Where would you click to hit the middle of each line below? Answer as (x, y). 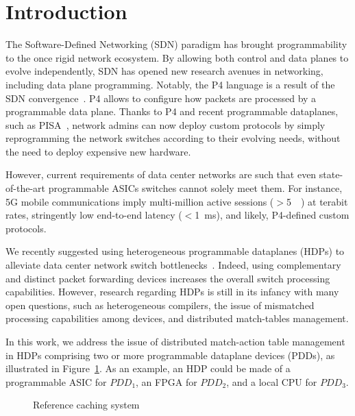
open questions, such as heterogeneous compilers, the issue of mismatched (160, 305)
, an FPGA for (167, 381)
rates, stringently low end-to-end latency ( (94, 215)
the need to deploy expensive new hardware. (98, 151)
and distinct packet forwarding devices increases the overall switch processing (168, 278)
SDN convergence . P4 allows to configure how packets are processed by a (161, 98)
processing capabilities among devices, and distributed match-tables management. (177, 318)
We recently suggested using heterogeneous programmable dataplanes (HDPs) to (175, 251)
